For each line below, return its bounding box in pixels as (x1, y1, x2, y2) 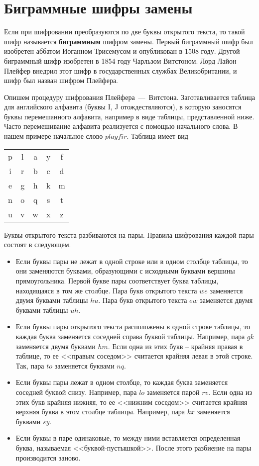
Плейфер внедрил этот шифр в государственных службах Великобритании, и (4, 65, 237, 76)
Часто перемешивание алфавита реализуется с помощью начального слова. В (4, 121, 238, 131)
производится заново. (15, 452, 81, 463)
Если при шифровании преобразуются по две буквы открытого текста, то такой (4, 26, 245, 37)
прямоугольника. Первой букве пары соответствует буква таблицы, (15, 276, 219, 286)
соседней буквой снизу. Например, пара (15, 386, 137, 397)
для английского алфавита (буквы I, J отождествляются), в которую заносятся (4, 101, 242, 112)
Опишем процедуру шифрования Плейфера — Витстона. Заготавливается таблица (4, 92, 255, 102)
